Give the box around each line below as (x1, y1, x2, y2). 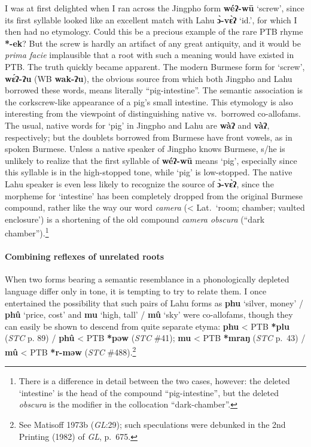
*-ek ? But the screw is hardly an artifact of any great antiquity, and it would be (5, 37, 301, 49)
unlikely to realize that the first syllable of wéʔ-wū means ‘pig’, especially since (5, 154, 297, 166)
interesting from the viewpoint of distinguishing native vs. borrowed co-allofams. (5, 107, 301, 120)
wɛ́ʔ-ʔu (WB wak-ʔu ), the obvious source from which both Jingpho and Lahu (5, 72, 292, 84)
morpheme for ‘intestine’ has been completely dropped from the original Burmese (5, 189, 303, 202)
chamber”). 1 (5, 225, 49, 239)
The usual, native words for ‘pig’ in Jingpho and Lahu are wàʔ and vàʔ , (5, 118, 270, 131)
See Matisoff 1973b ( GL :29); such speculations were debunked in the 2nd (19, 418, 286, 430)
